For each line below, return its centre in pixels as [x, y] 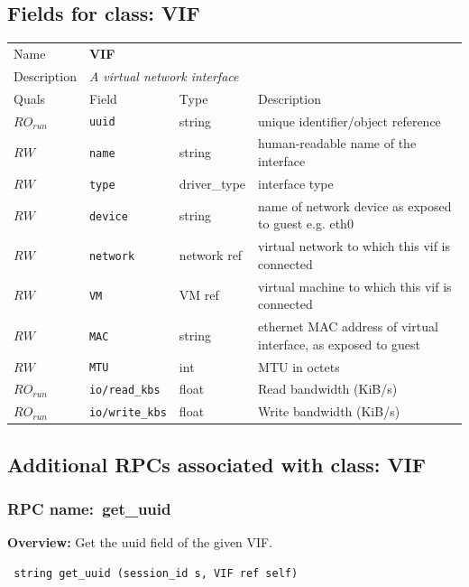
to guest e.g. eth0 [306, 224]
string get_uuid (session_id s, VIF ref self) [156, 574]
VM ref [199, 295]
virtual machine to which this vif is [355, 286]
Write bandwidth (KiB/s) [329, 411]
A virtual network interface [164, 75]
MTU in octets [299, 366]
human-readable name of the [337, 143]
